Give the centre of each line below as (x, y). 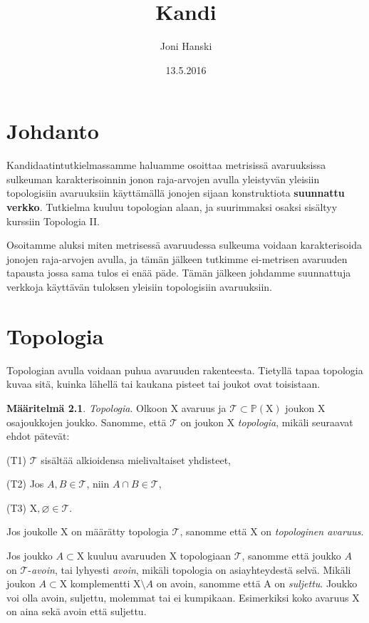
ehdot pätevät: (38, 436)
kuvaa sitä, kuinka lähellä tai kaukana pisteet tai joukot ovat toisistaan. (163, 384)
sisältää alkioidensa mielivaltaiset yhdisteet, (136, 459)
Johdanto (53, 131)
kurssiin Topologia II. (53, 221)
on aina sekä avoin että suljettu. (77, 611)
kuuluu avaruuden (126, 556)
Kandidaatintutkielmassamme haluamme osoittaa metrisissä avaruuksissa (166, 165)
